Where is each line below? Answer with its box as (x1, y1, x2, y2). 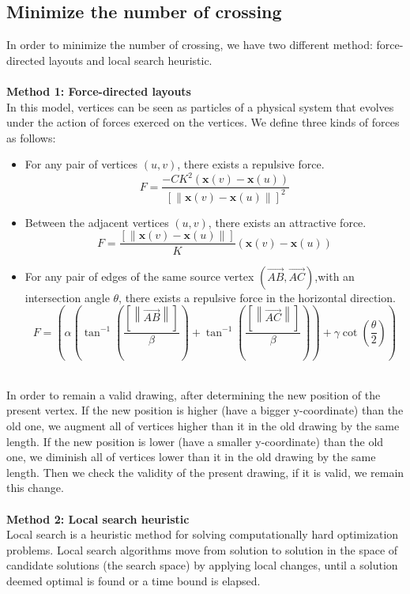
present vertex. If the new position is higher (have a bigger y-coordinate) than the (6, 402, 404, 418)
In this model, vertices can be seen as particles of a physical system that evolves (6, 98, 394, 115)
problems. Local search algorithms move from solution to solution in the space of (6, 541, 398, 558)
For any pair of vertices (24, 156, 138, 172)
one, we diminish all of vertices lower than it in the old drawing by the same (6, 448, 376, 465)
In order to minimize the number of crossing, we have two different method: (6, 36, 373, 53)
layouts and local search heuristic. (48, 51, 213, 68)
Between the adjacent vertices (24, 214, 169, 230)
